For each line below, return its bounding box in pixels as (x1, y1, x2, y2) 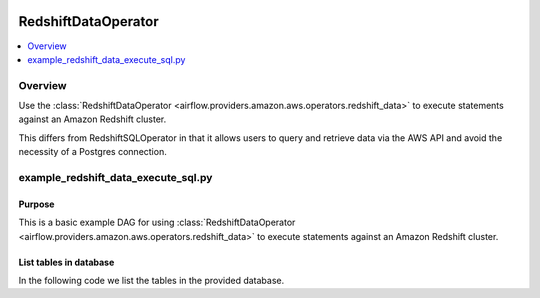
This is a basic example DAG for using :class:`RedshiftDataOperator (18, 216, 296, 229)
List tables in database (18, 256, 115, 268)
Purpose (18, 198, 55, 210)
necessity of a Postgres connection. (18, 146, 167, 158)
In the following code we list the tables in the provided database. (18, 274, 285, 286)
